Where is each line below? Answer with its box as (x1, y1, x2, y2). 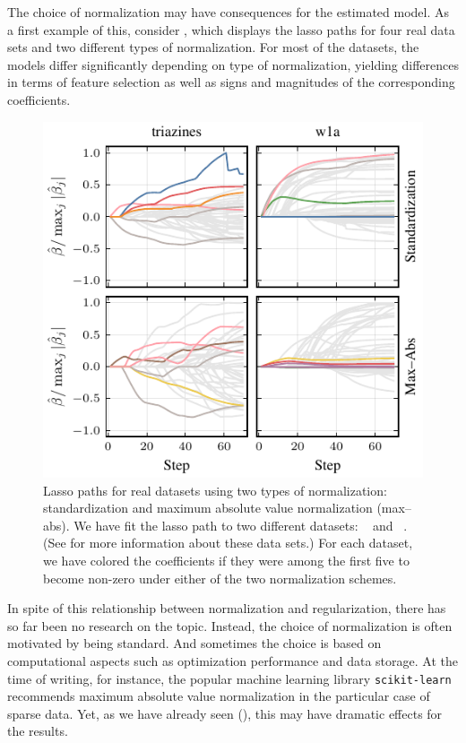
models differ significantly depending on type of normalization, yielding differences (7, 55, 459, 73)
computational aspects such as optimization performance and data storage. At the (7, 652, 458, 670)
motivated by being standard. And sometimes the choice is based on (7, 634, 382, 652)
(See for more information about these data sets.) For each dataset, (43, 533, 413, 552)
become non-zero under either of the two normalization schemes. (43, 568, 397, 587)
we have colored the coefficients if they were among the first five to (43, 551, 410, 570)
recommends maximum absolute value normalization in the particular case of (7, 687, 430, 705)
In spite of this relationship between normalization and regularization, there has (7, 599, 446, 618)
